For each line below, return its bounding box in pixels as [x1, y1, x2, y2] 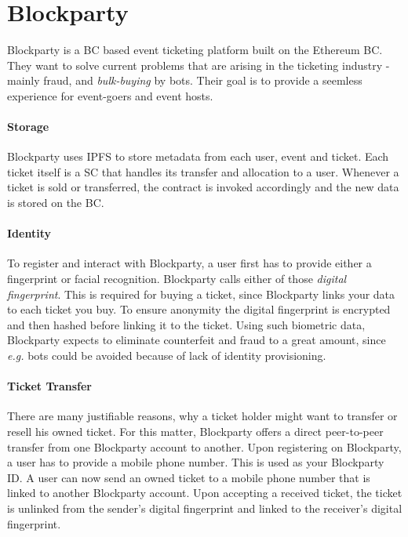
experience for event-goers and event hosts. [7, 87, 213, 103]
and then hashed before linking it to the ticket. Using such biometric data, [7, 316, 366, 332]
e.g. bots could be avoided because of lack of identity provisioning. [7, 347, 326, 364]
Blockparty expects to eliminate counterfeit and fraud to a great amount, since [7, 332, 386, 348]
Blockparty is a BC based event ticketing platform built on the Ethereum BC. [7, 42, 383, 58]
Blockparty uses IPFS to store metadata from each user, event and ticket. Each [7, 148, 389, 165]
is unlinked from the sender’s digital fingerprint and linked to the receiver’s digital [7, 499, 403, 516]
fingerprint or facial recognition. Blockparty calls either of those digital [7, 270, 347, 287]
